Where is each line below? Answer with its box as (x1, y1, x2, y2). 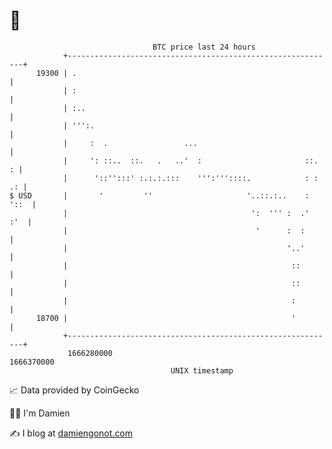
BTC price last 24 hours (152, 42, 256, 52)
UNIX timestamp (170, 365, 234, 376)
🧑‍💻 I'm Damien (9, 407, 71, 419)
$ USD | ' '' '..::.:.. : (9, 190, 310, 201)
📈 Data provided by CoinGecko (9, 384, 140, 396)
